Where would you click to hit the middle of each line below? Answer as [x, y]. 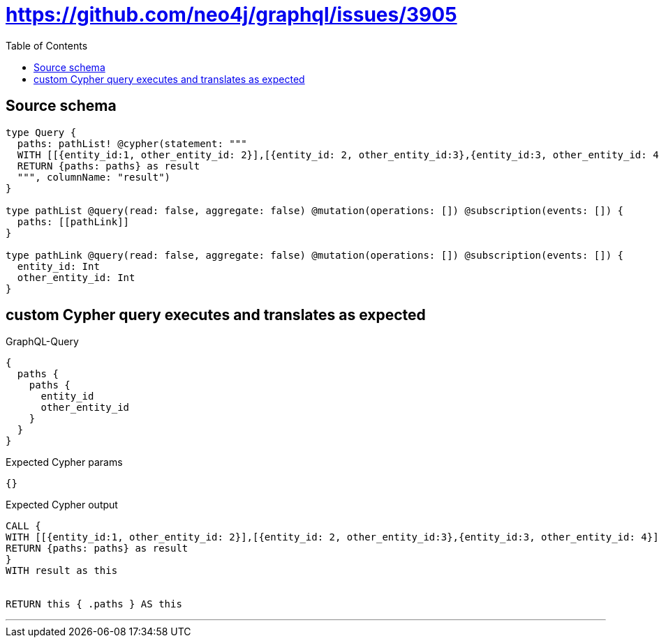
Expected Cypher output [62, 505]
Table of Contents [47, 45]
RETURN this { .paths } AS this [94, 604]
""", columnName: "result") [94, 177]
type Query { [41, 132]
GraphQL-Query [42, 342]
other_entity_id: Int [76, 277]
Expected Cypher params [64, 462]
